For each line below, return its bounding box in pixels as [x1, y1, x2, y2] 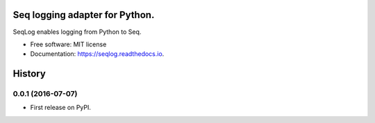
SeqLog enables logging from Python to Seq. [12, 28, 142, 36]
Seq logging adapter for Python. [12, 9, 155, 21]
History [12, 68, 47, 79]
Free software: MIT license [30, 40, 107, 48]
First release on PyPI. [30, 104, 92, 112]
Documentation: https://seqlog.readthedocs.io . [30, 50, 165, 58]
